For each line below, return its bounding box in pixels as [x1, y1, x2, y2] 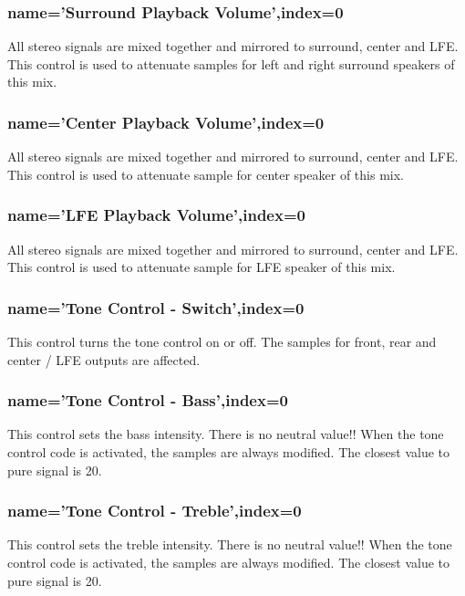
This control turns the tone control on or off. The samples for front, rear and [7, 332, 437, 351]
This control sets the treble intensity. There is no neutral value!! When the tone [7, 535, 452, 554]
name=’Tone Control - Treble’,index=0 [7, 499, 302, 522]
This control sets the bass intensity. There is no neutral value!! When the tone [7, 424, 444, 444]
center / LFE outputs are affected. [7, 350, 201, 369]
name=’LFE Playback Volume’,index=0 [7, 204, 305, 226]
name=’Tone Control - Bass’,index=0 [7, 389, 288, 412]
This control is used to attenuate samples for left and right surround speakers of [7, 54, 455, 73]
